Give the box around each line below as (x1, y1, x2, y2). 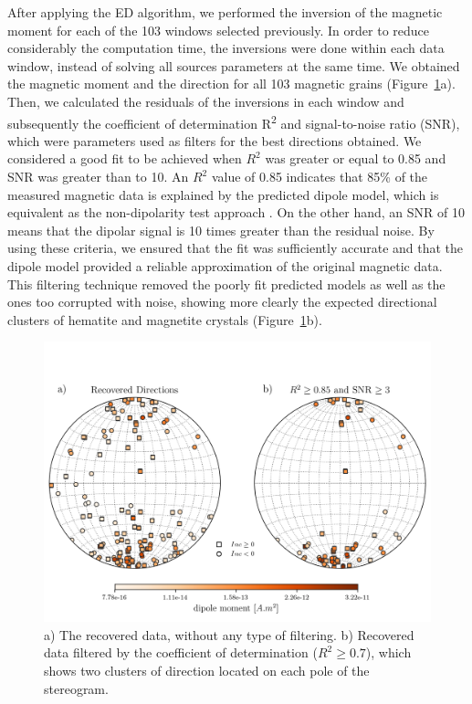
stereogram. (44, 678, 109, 698)
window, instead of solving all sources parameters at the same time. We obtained (7, 56, 460, 75)
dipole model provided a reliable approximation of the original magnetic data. (7, 256, 443, 275)
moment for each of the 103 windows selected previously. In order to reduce (7, 20, 429, 39)
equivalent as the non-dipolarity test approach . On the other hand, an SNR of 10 (7, 203, 466, 222)
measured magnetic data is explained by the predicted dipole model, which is (7, 184, 439, 204)
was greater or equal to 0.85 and (265, 149, 446, 168)
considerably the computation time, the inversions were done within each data (7, 38, 445, 58)
